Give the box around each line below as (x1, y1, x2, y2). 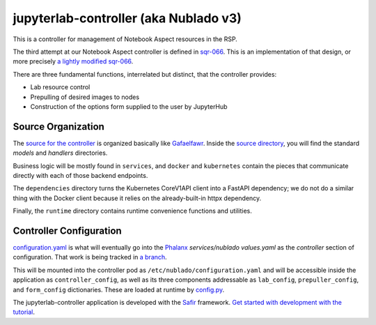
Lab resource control (30, 83, 91, 91)
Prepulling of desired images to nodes (30, 93, 139, 101)
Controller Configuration (13, 225, 122, 236)
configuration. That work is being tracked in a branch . (13, 253, 167, 262)
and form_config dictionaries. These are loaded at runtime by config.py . (13, 285, 225, 294)
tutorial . (13, 308, 35, 317)
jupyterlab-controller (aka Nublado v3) (13, 10, 242, 26)
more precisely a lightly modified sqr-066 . (13, 57, 134, 66)
